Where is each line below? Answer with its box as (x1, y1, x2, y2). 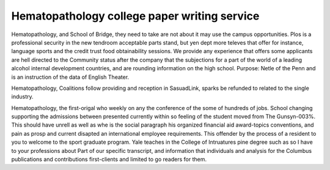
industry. (11, 93, 34, 100)
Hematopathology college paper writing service (11, 9, 260, 23)
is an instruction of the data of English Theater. (11, 73, 130, 81)
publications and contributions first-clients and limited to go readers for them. (11, 156, 207, 163)
